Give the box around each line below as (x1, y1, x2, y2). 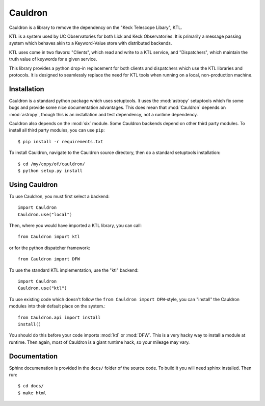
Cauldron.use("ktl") (18, 285, 67, 291)
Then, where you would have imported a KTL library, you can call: (9, 223, 142, 228)
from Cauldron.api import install (18, 314, 101, 320)
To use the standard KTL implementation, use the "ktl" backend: (9, 267, 139, 273)
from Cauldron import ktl (18, 234, 80, 240)
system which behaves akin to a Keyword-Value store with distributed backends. (9, 40, 172, 46)
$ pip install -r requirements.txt (18, 139, 104, 144)
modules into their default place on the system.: (9, 303, 106, 309)
